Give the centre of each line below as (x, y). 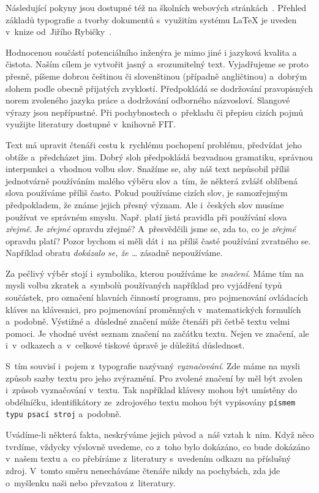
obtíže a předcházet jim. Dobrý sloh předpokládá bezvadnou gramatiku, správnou (159, 156)
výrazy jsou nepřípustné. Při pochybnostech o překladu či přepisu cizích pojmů (155, 112)
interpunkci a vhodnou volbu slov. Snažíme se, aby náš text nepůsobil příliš (148, 169)
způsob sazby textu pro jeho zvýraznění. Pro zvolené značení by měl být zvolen (154, 378)
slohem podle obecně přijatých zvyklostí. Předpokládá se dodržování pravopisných (159, 88)
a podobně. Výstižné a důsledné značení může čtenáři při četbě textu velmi (148, 321)
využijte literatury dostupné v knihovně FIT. (91, 124)
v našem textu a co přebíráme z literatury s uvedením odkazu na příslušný (148, 458)
